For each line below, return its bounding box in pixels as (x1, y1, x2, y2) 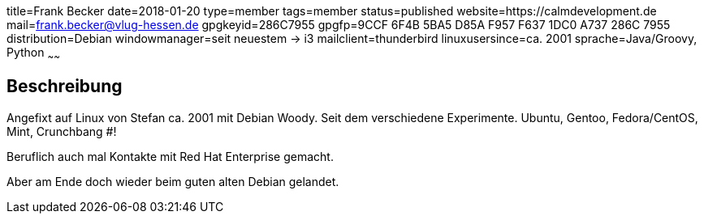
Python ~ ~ (6, 45, 60, 62)
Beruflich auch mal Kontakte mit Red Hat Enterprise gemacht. (6, 149, 334, 163)
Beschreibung (6, 76, 123, 97)
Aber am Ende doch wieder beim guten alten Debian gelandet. (6, 174, 339, 188)
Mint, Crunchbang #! (6, 124, 117, 138)
